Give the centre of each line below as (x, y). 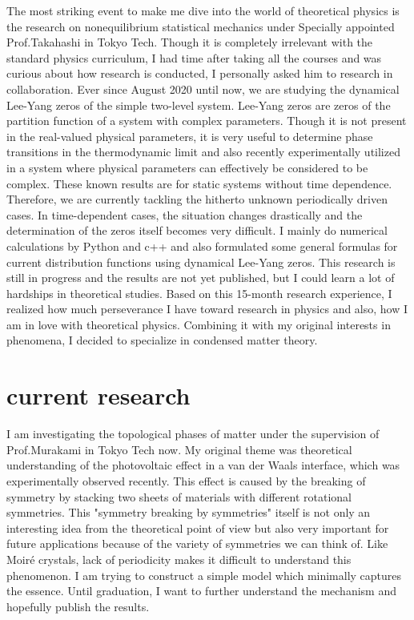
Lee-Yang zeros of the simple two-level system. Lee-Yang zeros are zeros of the (199, 105)
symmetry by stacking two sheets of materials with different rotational (179, 496)
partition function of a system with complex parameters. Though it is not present (207, 121)
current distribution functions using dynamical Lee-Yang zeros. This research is (201, 262)
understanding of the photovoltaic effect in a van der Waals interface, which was (203, 465)
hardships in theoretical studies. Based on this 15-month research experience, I (199, 293)
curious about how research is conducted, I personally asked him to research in (200, 73)
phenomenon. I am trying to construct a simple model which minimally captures (204, 575)
